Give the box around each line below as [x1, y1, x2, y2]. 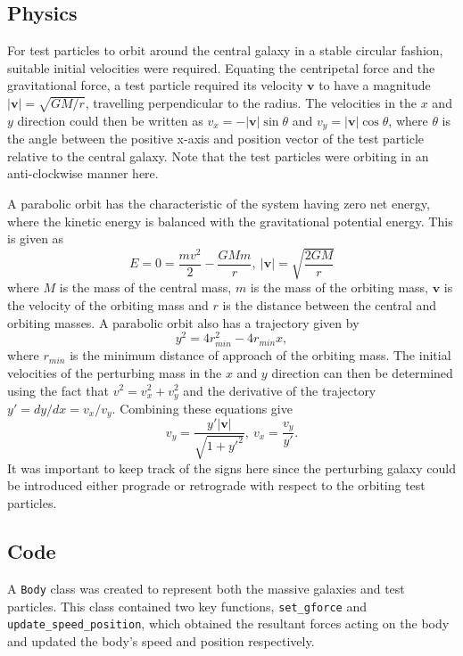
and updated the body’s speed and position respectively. [7, 631, 315, 650]
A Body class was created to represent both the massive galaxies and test [7, 578, 405, 597]
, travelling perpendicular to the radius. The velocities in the [85, 93, 418, 111]
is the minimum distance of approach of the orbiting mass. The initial [70, 346, 451, 365]
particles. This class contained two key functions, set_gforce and [7, 596, 367, 615]
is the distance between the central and [222, 295, 437, 314]
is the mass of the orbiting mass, [250, 278, 428, 297]
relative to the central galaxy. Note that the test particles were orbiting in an [7, 146, 429, 165]
